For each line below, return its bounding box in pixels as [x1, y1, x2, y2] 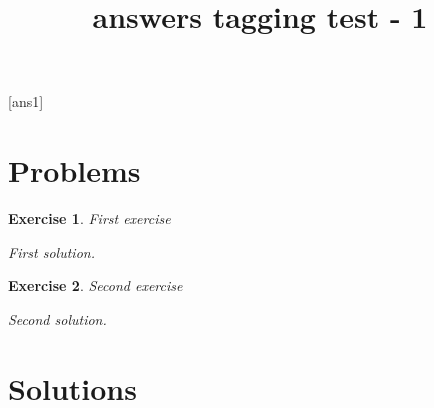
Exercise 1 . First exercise [8, 208, 171, 229]
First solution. [8, 241, 95, 262]
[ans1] [8, 91, 44, 112]
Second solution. [8, 308, 107, 329]
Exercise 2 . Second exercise [8, 275, 183, 296]
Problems [8, 150, 141, 191]
